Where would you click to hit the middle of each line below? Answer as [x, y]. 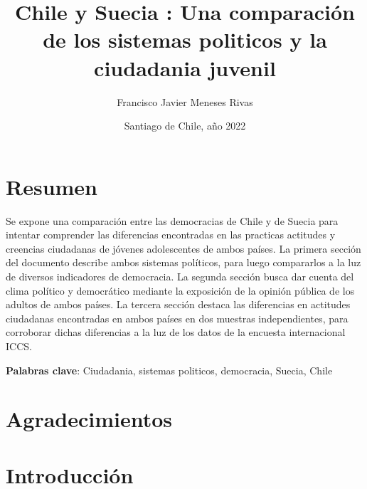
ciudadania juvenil [185, 67]
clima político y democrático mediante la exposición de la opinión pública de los [180, 290]
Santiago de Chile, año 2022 [185, 126]
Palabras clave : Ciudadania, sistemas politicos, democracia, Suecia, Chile [169, 370]
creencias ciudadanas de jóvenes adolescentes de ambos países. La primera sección [183, 248]
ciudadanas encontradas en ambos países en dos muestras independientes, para [177, 318]
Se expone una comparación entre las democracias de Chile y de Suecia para [172, 220]
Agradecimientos [89, 419]
